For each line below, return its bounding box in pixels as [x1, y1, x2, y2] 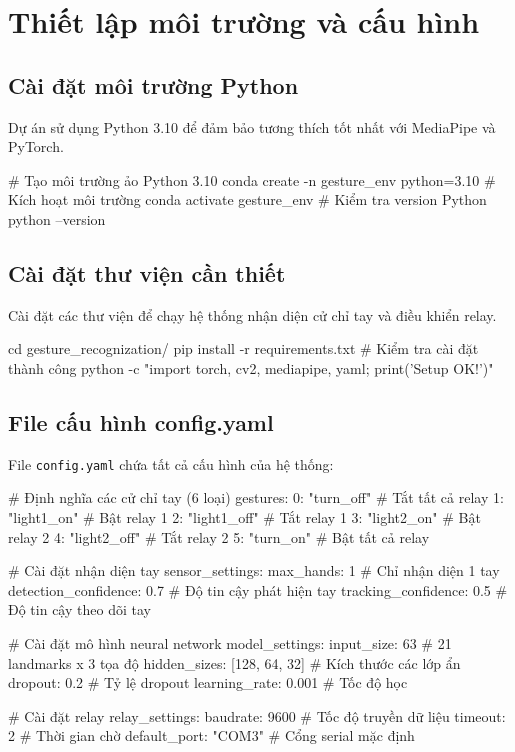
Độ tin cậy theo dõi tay [8, 599, 151, 620]
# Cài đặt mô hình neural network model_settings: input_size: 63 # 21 [8, 632, 452, 653]
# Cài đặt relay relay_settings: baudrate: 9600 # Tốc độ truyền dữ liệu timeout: [8, 705, 506, 726]
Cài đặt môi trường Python [8, 69, 299, 100]
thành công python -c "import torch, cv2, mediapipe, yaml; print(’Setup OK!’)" [8, 357, 494, 378]
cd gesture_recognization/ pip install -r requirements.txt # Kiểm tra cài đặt [8, 338, 479, 359]
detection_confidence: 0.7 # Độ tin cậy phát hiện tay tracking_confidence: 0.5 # [8, 579, 508, 600]
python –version [8, 208, 106, 229]
